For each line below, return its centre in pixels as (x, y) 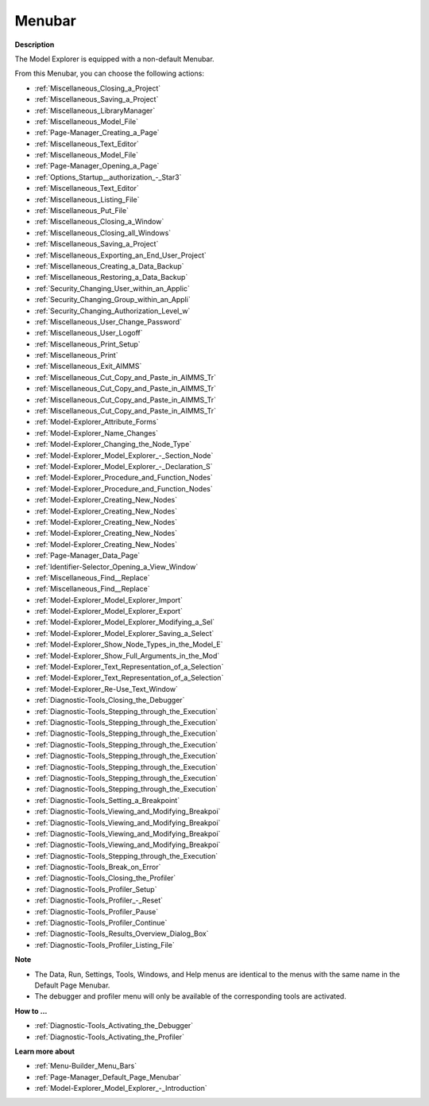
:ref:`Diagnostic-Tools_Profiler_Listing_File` (104, 945)
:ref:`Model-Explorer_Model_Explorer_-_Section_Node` (124, 455)
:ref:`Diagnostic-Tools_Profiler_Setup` (96, 889)
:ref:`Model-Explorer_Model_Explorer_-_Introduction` (121, 1089)
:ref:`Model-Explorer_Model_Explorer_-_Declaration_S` (124, 466)
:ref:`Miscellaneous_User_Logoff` (89, 333)
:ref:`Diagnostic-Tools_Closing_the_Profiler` (105, 878)
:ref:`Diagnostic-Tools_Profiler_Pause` (97, 911)
